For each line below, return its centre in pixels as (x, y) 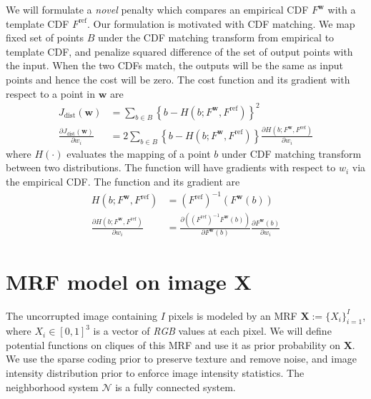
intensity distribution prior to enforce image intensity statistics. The (155, 373)
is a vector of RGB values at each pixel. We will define (212, 331)
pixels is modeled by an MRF (233, 315)
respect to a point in (50, 93)
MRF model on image (116, 281)
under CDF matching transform (292, 153)
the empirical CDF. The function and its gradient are (123, 181)
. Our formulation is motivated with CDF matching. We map (221, 23)
